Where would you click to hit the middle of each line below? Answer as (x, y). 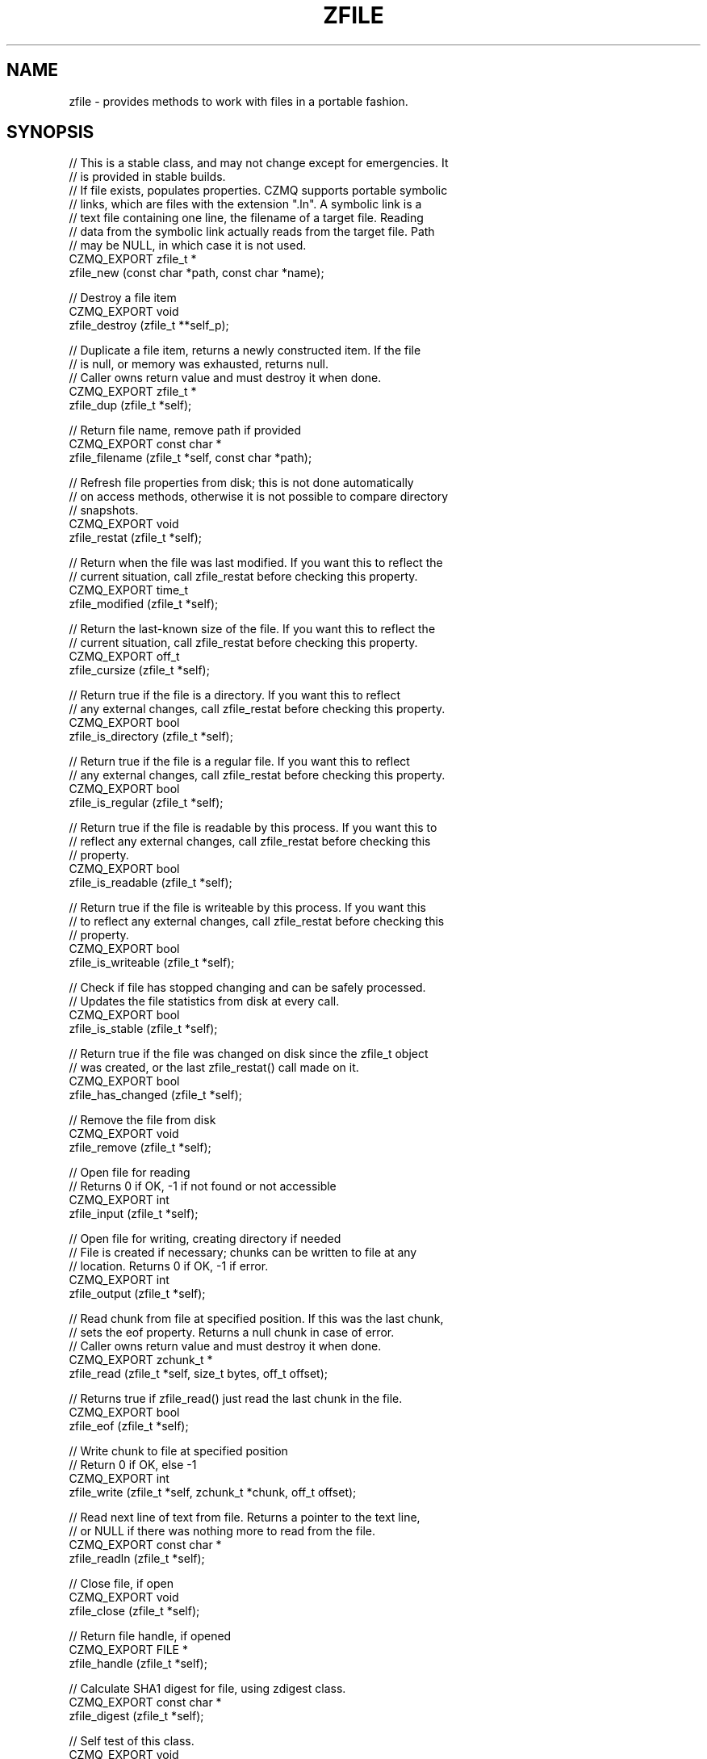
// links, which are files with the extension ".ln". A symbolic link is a (245, 204)
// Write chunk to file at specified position (178, 1451)
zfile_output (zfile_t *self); (137, 1294)
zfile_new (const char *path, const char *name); (197, 273)
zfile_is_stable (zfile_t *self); (143, 1029)
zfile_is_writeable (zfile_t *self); (152, 963)
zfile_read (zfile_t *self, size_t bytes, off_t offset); (198, 1374)
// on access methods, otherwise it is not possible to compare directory (259, 497)
